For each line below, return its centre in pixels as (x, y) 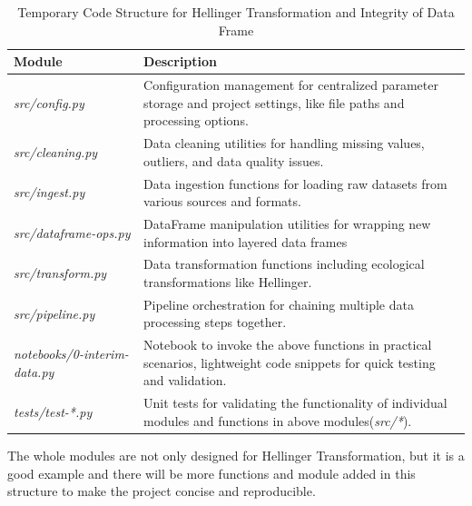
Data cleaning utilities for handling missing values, (284, 143)
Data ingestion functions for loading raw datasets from (295, 183)
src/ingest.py (49, 192)
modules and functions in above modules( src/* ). (278, 420)
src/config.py (49, 102)
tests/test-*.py (53, 412)
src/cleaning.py (56, 151)
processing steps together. (215, 322)
